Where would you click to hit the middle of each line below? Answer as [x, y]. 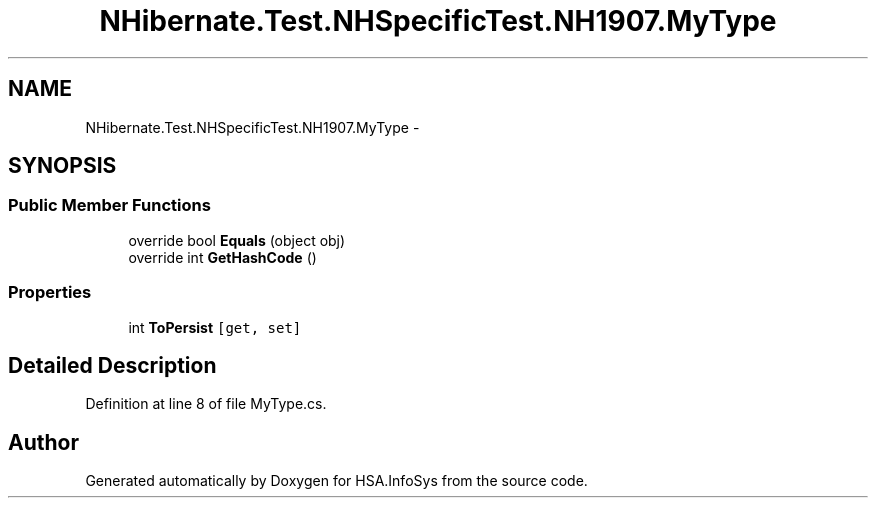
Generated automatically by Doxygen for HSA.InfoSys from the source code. [336, 481]
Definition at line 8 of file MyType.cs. [206, 404]
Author [43, 442]
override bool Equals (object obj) [237, 240]
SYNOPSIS [62, 166]
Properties [50, 292]
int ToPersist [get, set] [215, 327]
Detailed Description [112, 365]
